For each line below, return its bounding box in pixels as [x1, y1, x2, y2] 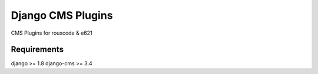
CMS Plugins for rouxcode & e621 [11, 29, 92, 36]
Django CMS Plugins [11, 9, 113, 22]
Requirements [11, 45, 64, 55]
